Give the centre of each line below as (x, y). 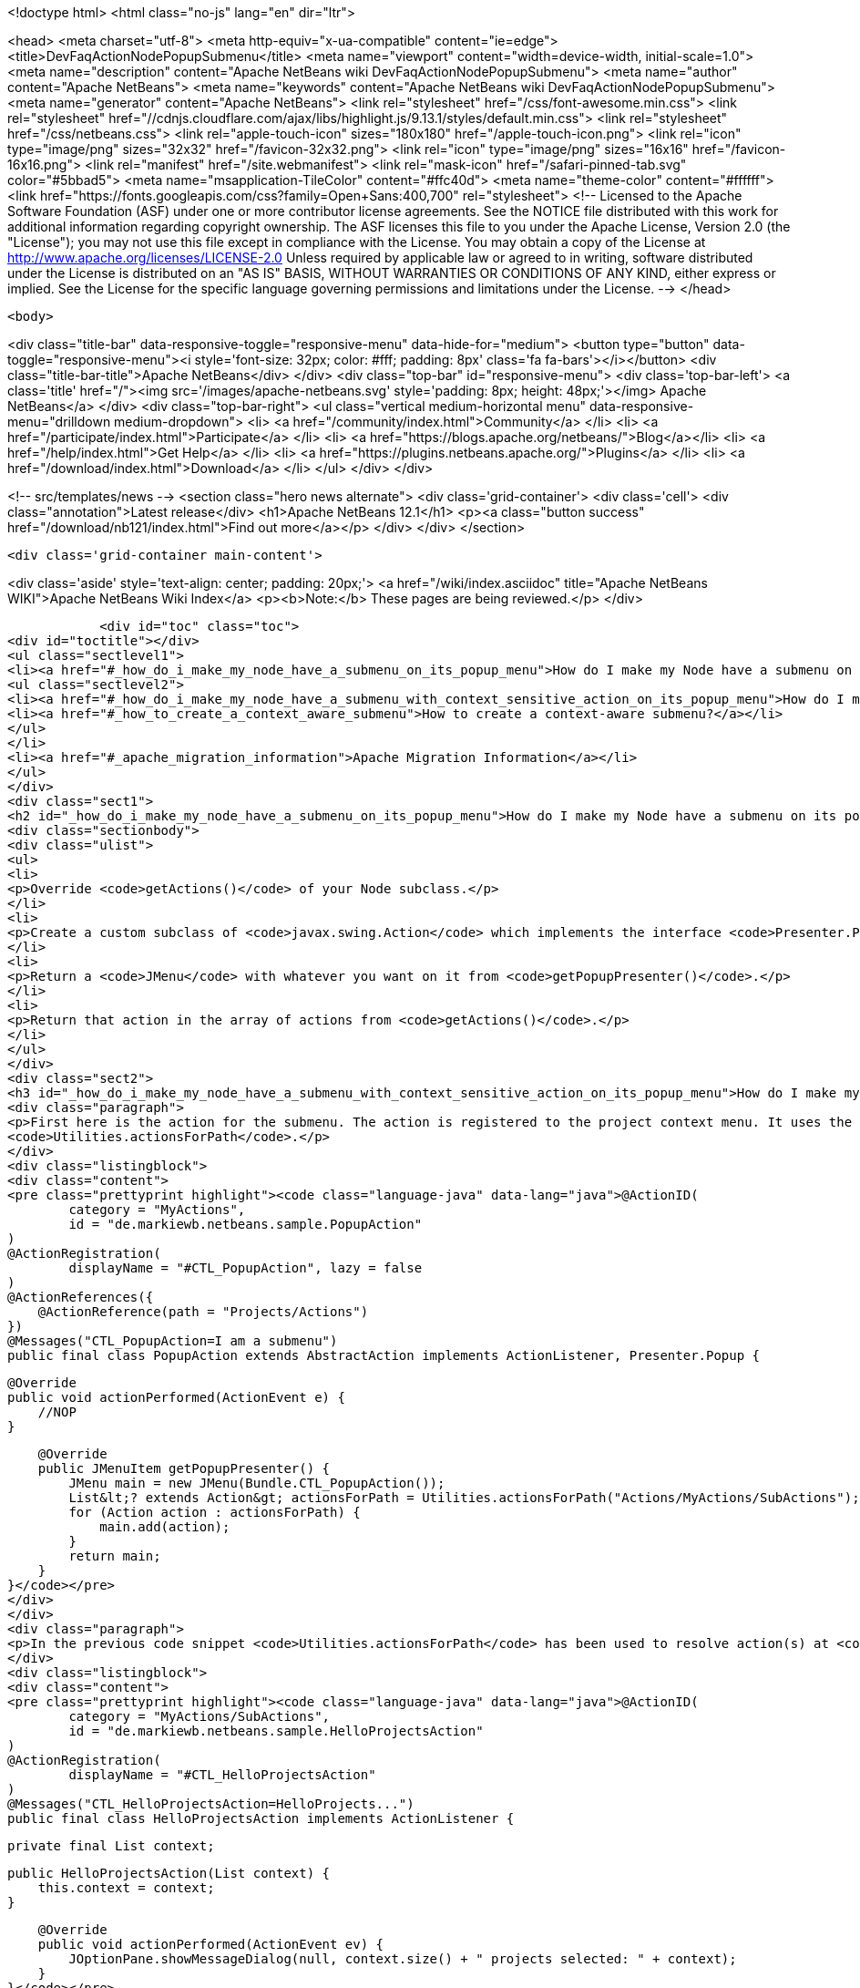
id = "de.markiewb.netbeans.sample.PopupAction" (246, 1224)
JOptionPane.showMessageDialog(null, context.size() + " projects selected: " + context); (403, 1959)
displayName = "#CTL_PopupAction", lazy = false (246, 1268)
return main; (115, 1556)
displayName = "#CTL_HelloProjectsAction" (222, 1775)
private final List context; (111, 1846)
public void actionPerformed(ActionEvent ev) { (211, 1944)
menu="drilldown (59, 422)
